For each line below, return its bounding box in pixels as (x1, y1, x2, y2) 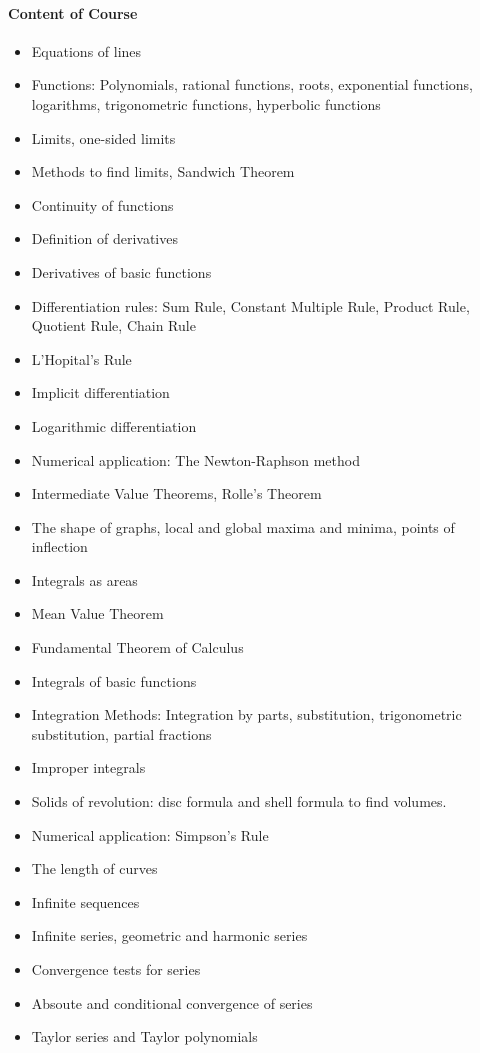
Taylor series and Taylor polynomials (31, 1026, 258, 1047)
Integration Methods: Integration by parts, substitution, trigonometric (31, 704, 462, 725)
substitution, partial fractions (31, 723, 212, 744)
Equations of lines (31, 40, 142, 61)
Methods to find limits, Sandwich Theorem (31, 161, 295, 182)
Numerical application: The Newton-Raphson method (31, 449, 360, 470)
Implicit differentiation (31, 382, 170, 403)
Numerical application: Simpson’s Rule (31, 824, 269, 845)
